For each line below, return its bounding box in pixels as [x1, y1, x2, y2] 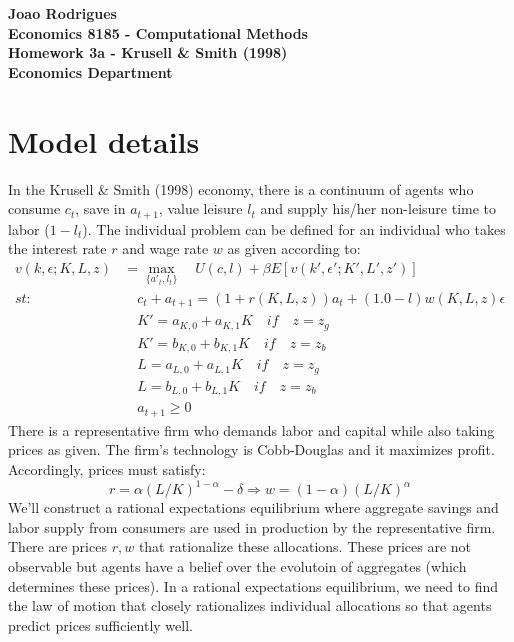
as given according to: [227, 238, 361, 259]
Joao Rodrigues [8, 3, 117, 23]
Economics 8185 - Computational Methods [8, 22, 308, 43]
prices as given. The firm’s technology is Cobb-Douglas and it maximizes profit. [8, 439, 495, 460]
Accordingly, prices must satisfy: [8, 459, 206, 480]
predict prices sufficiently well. [8, 614, 193, 635]
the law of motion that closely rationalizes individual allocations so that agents [8, 595, 492, 616]
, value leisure [158, 198, 243, 219]
